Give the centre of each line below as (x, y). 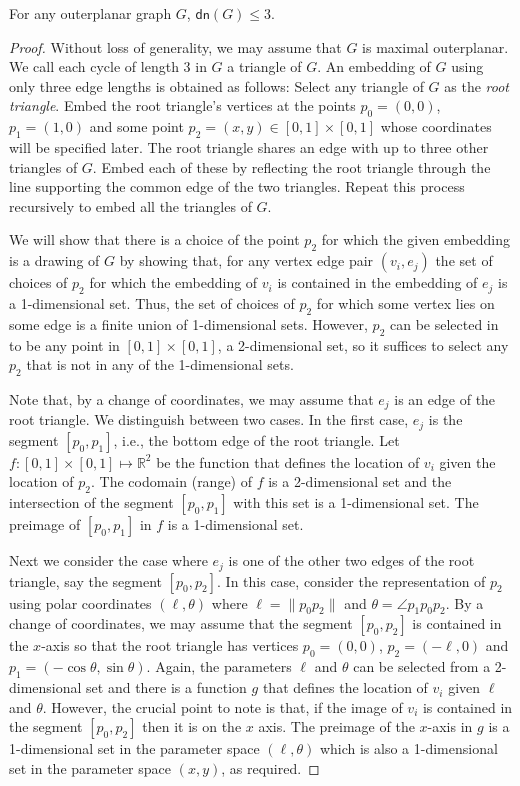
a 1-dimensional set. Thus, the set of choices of (152, 302)
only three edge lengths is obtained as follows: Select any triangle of (216, 85)
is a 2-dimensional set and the (360, 481)
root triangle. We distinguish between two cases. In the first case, (209, 419)
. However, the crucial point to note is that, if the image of (222, 706)
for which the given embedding (416, 239)
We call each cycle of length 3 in (108, 66)
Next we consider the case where (108, 560)
